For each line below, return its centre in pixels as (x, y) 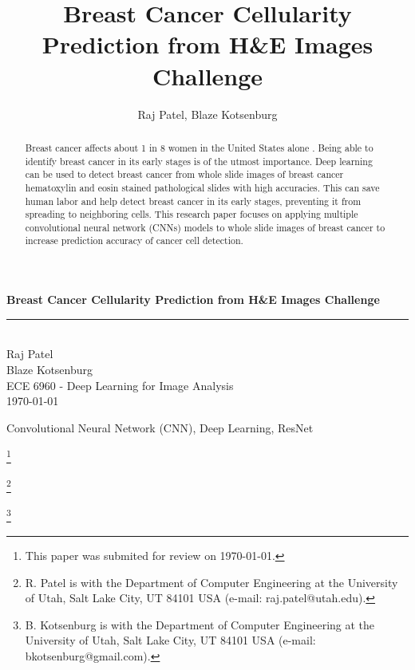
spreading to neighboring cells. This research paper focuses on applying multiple (192, 214)
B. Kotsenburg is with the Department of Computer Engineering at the (200, 624)
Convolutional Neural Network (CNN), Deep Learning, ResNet (160, 427)
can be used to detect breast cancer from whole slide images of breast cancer (184, 174)
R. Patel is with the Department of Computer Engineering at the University (211, 582)
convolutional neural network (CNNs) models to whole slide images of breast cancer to (205, 227)
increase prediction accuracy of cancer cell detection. (134, 240)
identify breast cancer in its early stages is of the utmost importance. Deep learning (199, 161)
